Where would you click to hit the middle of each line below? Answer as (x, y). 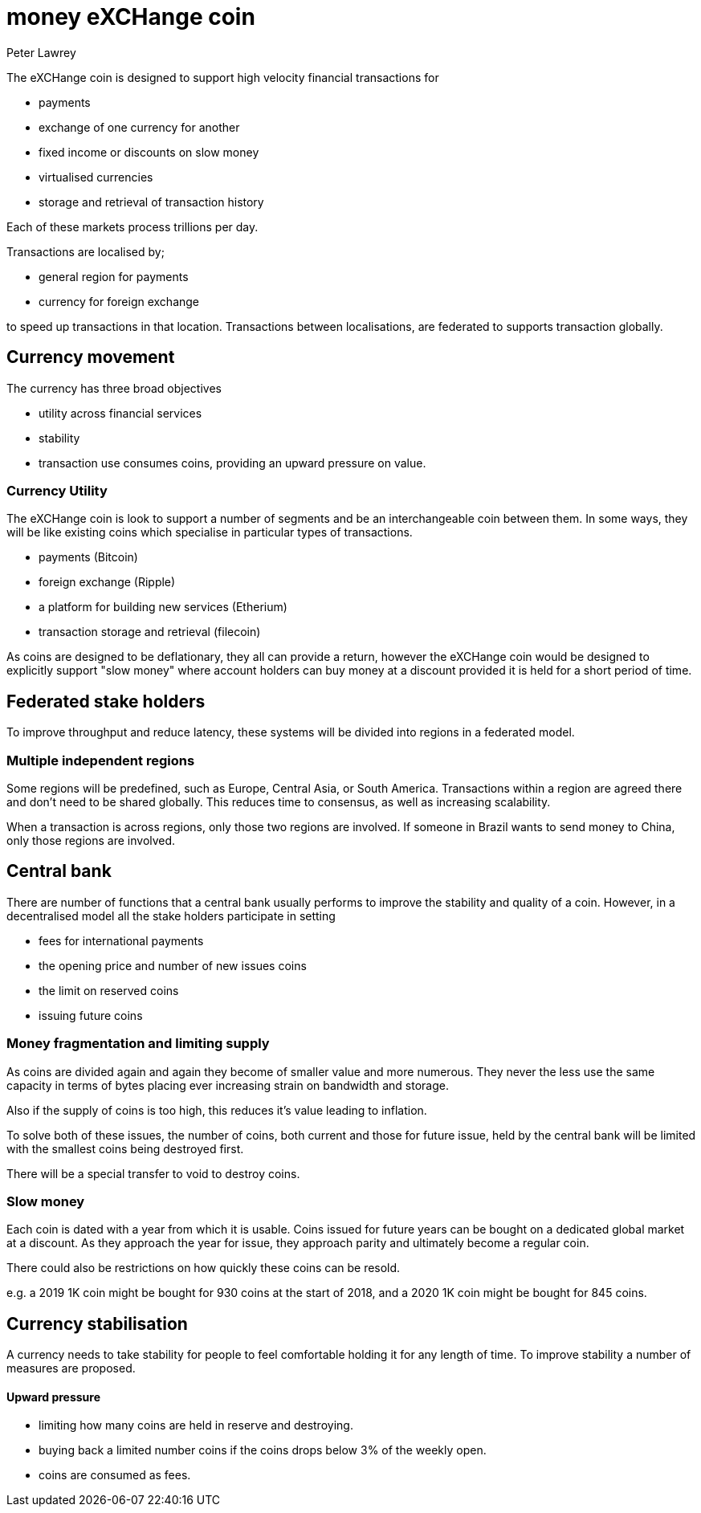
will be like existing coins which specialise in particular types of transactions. (210, 532)
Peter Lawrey (41, 52)
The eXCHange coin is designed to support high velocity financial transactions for (223, 77)
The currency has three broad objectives (114, 388)
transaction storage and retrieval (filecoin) (150, 632)
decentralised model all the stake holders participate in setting (171, 916)
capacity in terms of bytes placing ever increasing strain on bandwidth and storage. (228, 1085)
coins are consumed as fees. (115, 1475)
